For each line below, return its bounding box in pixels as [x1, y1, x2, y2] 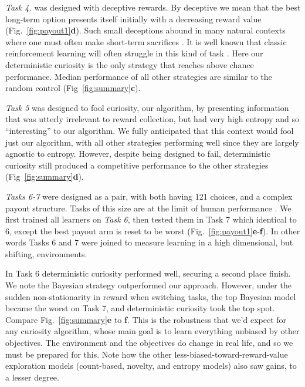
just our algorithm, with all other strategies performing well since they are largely [5, 136, 299, 148]
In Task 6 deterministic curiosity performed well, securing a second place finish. [5, 267, 291, 280]
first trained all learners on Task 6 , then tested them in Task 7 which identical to [5, 213, 297, 226]
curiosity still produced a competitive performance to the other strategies [5, 159, 269, 171]
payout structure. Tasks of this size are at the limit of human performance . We [5, 201, 292, 214]
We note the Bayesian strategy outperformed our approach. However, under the [5, 279, 292, 291]
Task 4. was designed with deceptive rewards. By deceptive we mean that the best [5, 1, 301, 13]
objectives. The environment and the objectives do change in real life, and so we [5, 336, 293, 349]
